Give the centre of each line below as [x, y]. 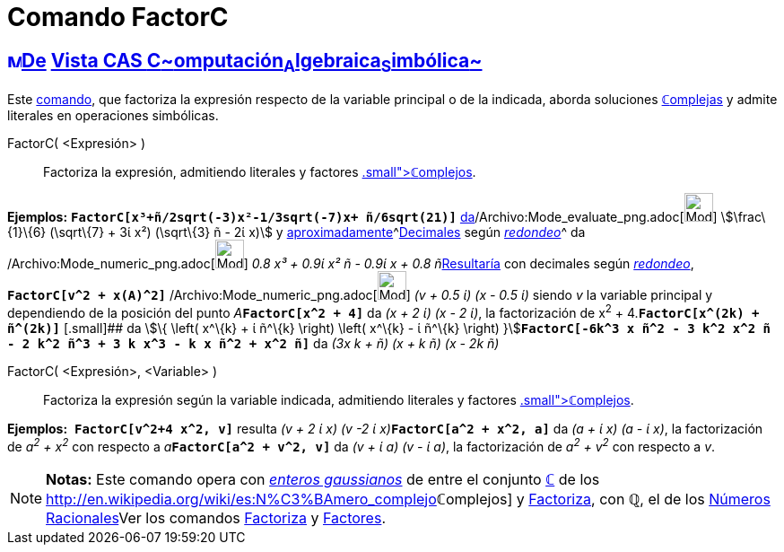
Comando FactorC [118, 17]
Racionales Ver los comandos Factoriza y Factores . [216, 517]
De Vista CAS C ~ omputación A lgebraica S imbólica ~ [252, 62]
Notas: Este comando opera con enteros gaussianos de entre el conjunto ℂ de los [323, 479]
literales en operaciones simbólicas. [113, 116]
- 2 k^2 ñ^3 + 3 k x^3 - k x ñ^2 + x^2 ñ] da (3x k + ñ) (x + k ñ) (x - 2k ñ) [253, 344]
